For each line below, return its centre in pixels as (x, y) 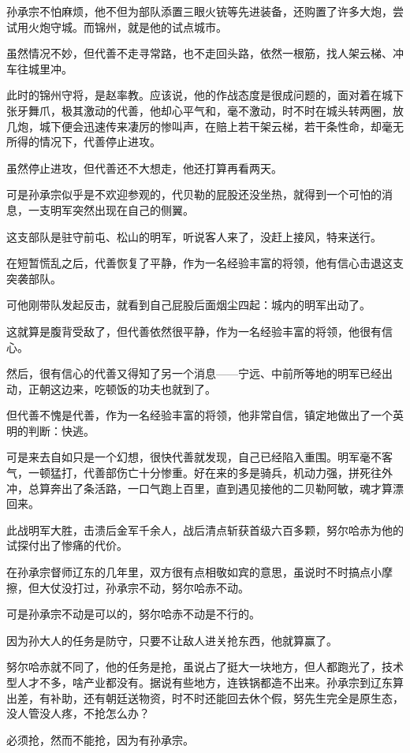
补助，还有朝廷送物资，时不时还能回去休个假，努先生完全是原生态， (227, 697)
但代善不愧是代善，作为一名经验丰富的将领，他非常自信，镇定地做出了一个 (199, 415)
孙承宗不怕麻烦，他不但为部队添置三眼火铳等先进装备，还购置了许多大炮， (199, 11)
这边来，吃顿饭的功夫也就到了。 (133, 388)
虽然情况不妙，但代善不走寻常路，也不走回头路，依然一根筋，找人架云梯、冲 (205, 53)
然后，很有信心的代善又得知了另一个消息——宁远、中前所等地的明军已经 (194, 373)
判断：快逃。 (61, 430)
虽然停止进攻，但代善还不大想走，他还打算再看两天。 (144, 168)
